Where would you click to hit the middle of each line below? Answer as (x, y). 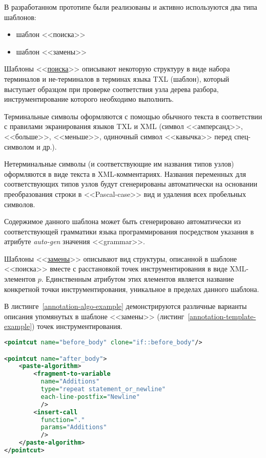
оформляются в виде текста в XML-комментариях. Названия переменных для (125, 173)
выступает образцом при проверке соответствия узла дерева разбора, (111, 89)
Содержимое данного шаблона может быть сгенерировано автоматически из (122, 221)
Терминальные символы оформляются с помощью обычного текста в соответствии (133, 116)
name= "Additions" (70, 382)
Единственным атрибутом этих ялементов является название (140, 279)
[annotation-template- (222, 316)
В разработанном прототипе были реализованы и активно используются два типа (131, 7)
